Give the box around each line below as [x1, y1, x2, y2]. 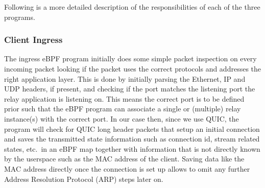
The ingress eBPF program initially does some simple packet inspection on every [4, 53, 257, 64]
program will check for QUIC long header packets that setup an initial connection [4, 123, 260, 134]
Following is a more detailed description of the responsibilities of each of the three [4, 2, 260, 12]
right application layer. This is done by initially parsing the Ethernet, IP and [4, 73, 246, 84]
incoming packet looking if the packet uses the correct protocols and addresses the [4, 63, 261, 74]
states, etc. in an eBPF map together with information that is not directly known [4, 143, 260, 154]
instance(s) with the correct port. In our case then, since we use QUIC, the [4, 113, 239, 124]
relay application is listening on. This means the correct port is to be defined [4, 93, 245, 104]
